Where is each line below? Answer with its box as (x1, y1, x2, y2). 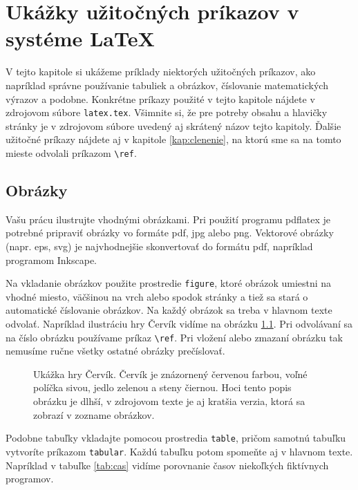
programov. (6, 471, 54, 486)
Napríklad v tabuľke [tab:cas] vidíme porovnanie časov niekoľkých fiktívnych (6, 458, 329, 472)
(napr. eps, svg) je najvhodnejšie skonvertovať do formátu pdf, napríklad (6, 238, 313, 253)
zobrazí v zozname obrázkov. (33, 407, 155, 422)
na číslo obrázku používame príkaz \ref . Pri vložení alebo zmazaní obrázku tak (6, 330, 343, 344)
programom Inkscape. (6, 252, 97, 267)
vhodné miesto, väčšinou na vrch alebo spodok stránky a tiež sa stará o (6, 289, 308, 303)
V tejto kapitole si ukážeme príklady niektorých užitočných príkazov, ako (6, 64, 316, 79)
